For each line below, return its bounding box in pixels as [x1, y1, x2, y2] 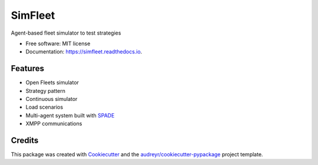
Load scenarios [25, 103, 64, 111]
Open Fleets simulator [25, 79, 79, 86]
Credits [11, 136, 39, 145]
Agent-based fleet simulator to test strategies [11, 29, 121, 36]
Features [11, 63, 44, 73]
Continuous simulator [25, 96, 78, 103]
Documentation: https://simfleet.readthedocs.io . [25, 48, 143, 55]
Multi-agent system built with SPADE [25, 112, 115, 119]
